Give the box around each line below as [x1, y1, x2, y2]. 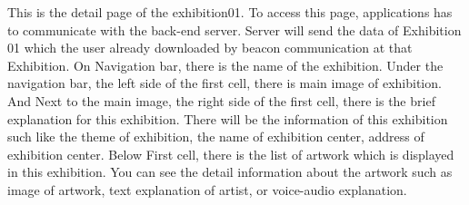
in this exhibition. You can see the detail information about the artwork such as [7, 162, 453, 181]
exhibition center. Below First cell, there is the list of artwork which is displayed [7, 144, 454, 163]
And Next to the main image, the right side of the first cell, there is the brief [7, 91, 435, 110]
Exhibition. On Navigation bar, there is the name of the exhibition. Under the [7, 55, 444, 74]
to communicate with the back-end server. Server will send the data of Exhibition [7, 20, 462, 39]
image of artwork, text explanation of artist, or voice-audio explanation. [7, 180, 407, 199]
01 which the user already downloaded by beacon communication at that [7, 38, 413, 57]
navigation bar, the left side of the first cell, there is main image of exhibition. [7, 73, 442, 93]
